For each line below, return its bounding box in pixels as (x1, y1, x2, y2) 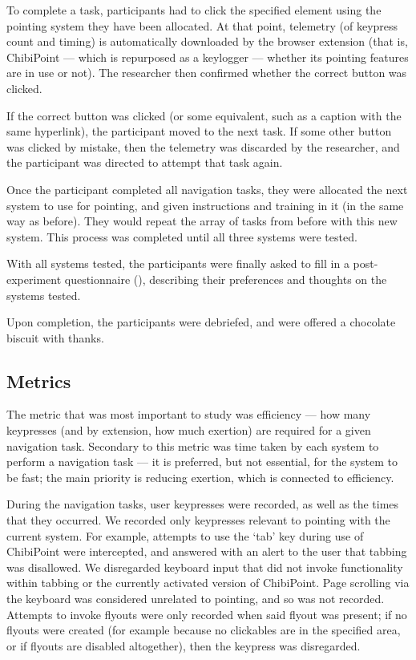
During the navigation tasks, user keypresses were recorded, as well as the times (6, 496, 399, 512)
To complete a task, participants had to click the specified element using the (6, 2, 382, 18)
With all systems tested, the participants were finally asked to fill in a (6, 255, 349, 272)
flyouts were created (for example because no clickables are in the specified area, (6, 622, 401, 638)
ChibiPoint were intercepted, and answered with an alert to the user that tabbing (6, 543, 407, 560)
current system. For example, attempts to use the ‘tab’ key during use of (6, 527, 364, 544)
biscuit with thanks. (6, 329, 104, 346)
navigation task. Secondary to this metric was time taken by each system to (6, 437, 379, 454)
